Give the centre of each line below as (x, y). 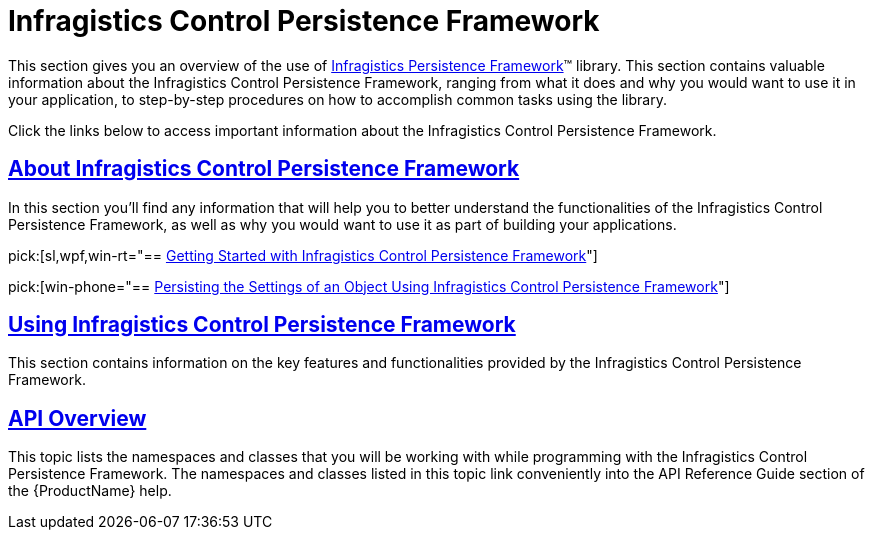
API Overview (77, 418)
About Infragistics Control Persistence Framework (264, 169)
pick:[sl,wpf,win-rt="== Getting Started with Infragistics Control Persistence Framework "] (303, 255)
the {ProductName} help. (90, 491)
